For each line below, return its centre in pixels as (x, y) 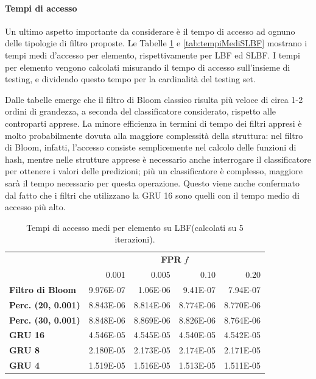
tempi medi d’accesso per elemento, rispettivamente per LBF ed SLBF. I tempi (153, 55)
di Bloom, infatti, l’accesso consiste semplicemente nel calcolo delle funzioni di (151, 147)
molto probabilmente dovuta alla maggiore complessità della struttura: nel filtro (154, 135)
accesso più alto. (35, 207)
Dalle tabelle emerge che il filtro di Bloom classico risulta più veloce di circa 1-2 (154, 99)
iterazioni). (135, 239)
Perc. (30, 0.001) (45, 320)
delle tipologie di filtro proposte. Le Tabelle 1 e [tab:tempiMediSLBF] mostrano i (156, 43)
